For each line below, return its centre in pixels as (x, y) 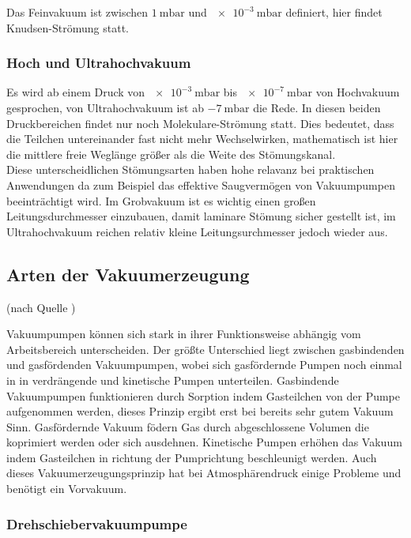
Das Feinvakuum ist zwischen (77, 12)
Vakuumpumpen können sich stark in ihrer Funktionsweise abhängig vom (184, 334)
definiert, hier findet (334, 12)
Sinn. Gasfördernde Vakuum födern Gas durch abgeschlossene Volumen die (188, 426)
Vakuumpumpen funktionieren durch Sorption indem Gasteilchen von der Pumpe (204, 395)
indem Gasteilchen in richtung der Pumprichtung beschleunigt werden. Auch (192, 457)
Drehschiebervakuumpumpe (97, 523)
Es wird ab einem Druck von (76, 92)
